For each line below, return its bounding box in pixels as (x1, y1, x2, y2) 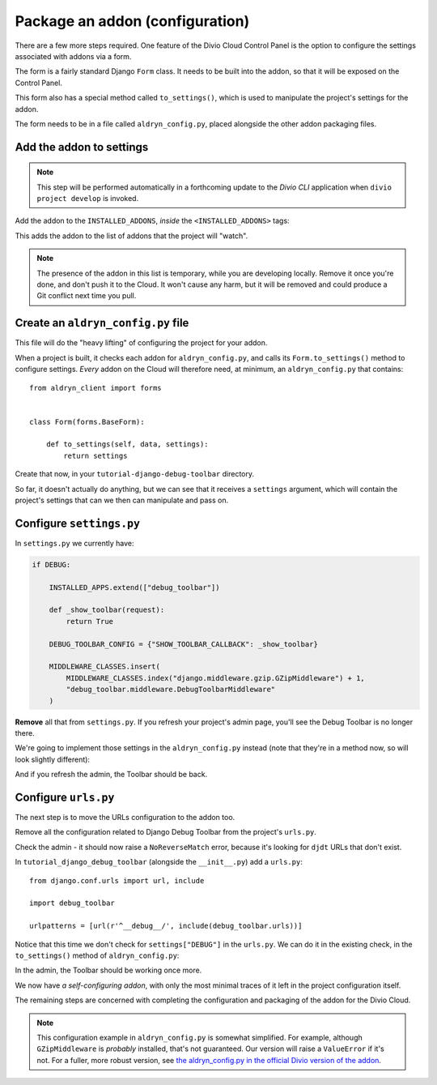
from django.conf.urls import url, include (29, 876, 205, 885)
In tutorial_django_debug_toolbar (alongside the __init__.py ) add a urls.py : (15, 857, 303, 867)
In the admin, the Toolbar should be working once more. (15, 965, 202, 976)
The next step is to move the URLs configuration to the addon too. (15, 813, 235, 822)
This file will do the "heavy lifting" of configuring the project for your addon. (15, 338, 268, 348)
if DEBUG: (32, 560, 71, 569)
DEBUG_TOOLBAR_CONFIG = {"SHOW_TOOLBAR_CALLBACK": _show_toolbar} (49, 639, 319, 648)
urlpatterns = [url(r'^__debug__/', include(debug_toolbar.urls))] (29, 921, 303, 931)
